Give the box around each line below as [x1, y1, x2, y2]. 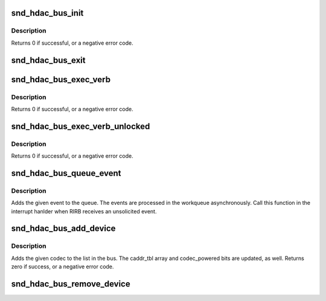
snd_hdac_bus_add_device [11, 224, 116, 234]
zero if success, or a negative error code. [11, 263, 114, 270]
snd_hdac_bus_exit [11, 55, 86, 65]
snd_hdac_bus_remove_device [11, 279, 130, 289]
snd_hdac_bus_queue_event [11, 168, 121, 178]
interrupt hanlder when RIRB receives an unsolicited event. [11, 207, 157, 215]
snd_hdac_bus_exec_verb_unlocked [11, 121, 150, 131]
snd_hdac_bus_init [11, 8, 84, 18]
